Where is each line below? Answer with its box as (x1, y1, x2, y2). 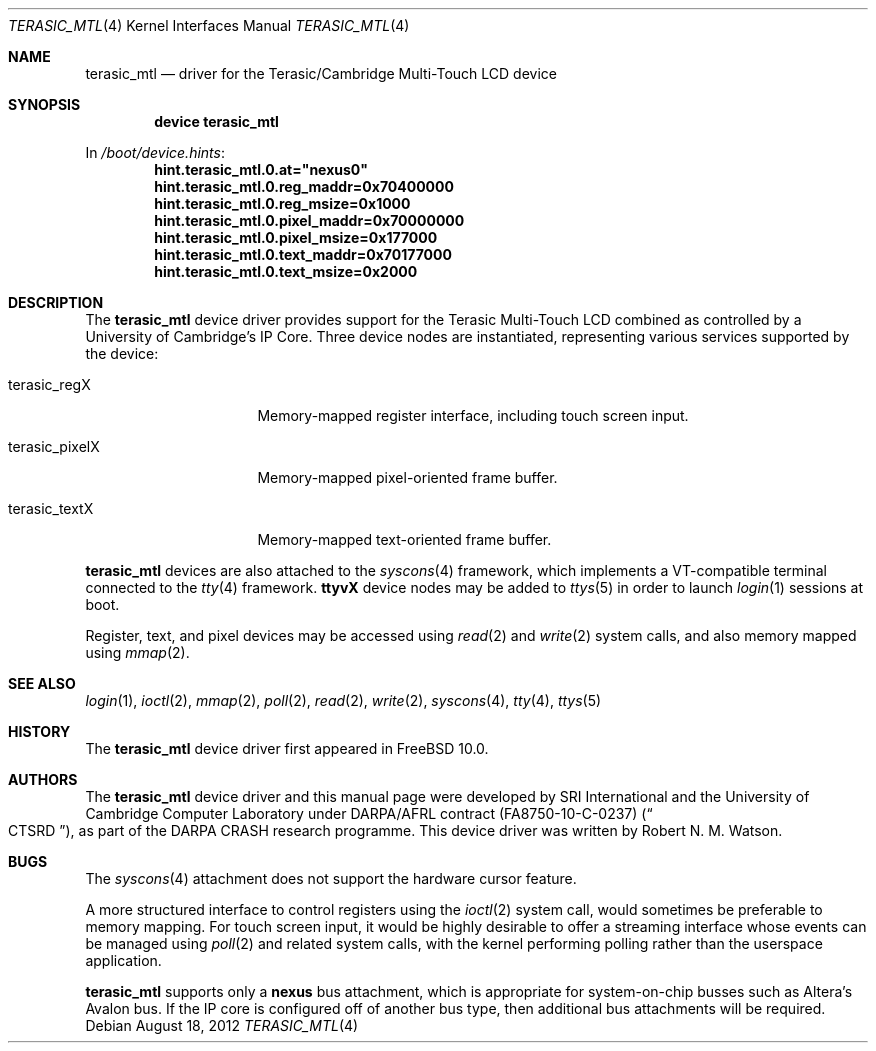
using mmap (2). (85, 644, 190, 661)
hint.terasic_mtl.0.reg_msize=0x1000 (154, 195, 411, 212)
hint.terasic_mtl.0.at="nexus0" (154, 161, 368, 178)
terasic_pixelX (8, 438, 100, 455)
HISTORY (8, 723, 71, 740)
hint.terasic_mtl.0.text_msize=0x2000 (154, 263, 418, 280)
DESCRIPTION (8, 294, 104, 311)
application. (85, 952, 162, 969)
